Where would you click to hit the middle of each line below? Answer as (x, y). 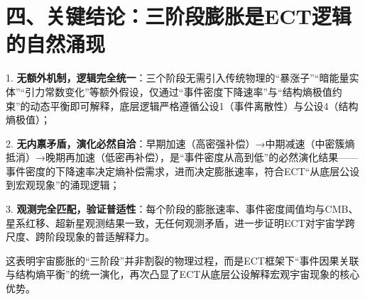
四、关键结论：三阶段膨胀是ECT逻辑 (179, 16)
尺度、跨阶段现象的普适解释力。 (80, 237)
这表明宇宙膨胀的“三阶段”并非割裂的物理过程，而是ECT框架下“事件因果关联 (182, 260)
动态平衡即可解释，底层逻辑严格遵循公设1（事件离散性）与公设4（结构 (194, 105)
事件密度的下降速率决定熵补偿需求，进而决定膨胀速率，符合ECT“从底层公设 (183, 171)
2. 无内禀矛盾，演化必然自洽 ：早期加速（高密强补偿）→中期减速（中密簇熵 (180, 143)
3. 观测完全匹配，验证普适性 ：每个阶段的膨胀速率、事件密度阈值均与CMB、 (182, 209)
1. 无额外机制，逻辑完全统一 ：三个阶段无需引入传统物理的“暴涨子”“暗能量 (178, 78)
